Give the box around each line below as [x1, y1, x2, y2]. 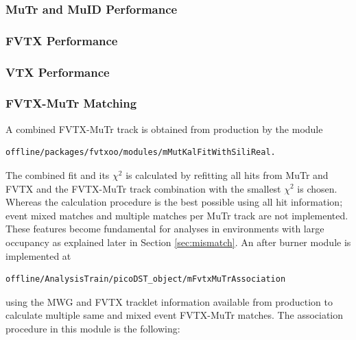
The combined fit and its [5, 167, 110, 182]
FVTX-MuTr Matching [5, 95, 137, 112]
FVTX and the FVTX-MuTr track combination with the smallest [5, 181, 281, 195]
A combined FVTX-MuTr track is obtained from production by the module [5, 121, 323, 136]
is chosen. [297, 181, 337, 195]
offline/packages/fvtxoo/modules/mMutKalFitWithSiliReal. [5, 147, 276, 158]
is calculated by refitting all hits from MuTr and [126, 167, 329, 182]
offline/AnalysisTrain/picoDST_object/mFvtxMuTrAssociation [5, 274, 286, 284]
